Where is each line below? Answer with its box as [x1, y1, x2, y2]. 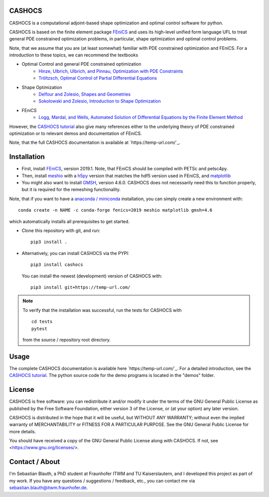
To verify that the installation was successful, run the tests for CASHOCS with [22, 307, 182, 313]
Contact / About [9, 458, 60, 466]
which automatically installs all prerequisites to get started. [9, 218, 130, 224]
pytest [31, 326, 47, 331]
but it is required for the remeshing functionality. [21, 187, 121, 193]
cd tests [31, 319, 53, 325]
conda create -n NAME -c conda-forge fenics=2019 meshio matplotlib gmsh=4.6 [18, 207, 213, 213]
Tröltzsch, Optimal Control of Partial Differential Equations [38, 75, 157, 81]
